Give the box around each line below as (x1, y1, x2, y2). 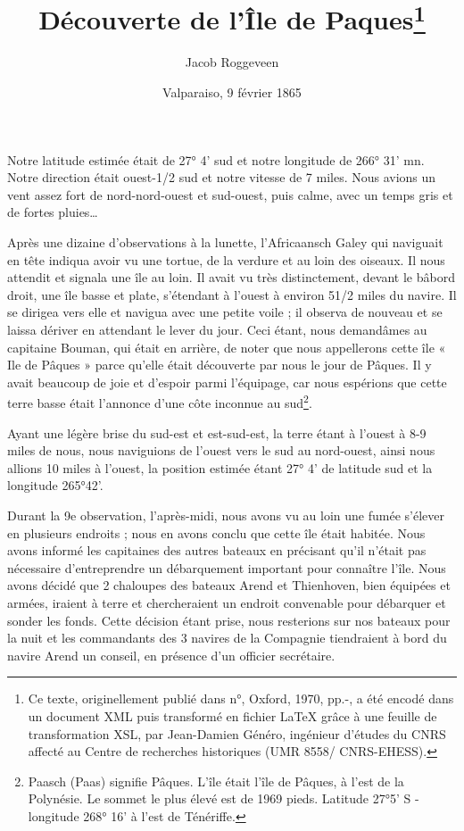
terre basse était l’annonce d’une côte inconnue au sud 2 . (7, 391, 312, 412)
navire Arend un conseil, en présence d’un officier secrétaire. (7, 645, 336, 664)
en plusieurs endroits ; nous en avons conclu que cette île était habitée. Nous (7, 523, 426, 542)
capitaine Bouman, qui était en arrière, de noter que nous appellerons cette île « (7, 337, 446, 356)
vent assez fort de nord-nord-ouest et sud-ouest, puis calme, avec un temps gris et (7, 185, 453, 204)
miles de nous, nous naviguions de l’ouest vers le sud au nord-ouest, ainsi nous (7, 441, 435, 460)
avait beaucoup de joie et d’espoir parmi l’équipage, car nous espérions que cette (7, 372, 447, 391)
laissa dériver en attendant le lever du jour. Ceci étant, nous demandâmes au (7, 320, 427, 338)
